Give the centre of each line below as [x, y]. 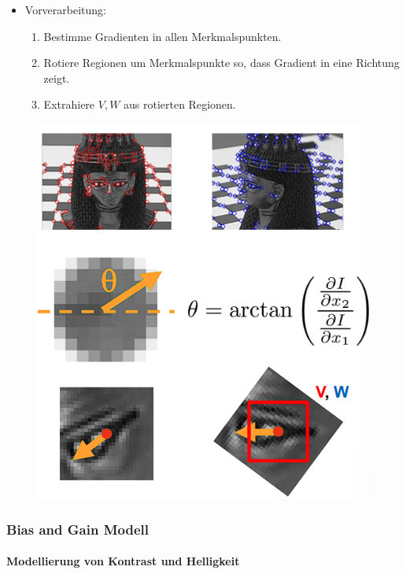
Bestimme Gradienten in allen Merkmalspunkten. [162, 36]
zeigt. [57, 78]
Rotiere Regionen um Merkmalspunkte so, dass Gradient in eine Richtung [221, 63]
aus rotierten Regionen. [180, 104]
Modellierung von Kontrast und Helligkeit [123, 561]
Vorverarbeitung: [66, 9]
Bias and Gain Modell [78, 529]
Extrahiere [69, 104]
